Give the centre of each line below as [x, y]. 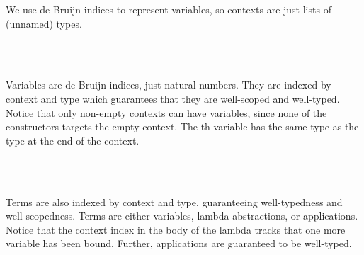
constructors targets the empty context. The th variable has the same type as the [182, 126]
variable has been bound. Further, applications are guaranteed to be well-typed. [179, 243]
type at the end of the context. [73, 140]
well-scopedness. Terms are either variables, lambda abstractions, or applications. [182, 216]
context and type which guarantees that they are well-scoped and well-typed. [173, 98]
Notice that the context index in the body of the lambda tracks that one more [176, 229]
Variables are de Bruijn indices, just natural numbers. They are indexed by [169, 85]
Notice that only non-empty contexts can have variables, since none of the [166, 112]
